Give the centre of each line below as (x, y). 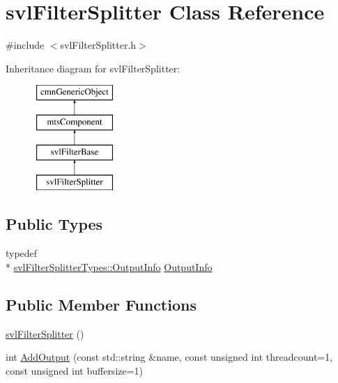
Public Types (54, 224)
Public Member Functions (101, 304)
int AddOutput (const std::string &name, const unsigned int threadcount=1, (169, 357)
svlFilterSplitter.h (98, 45)
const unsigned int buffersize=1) (75, 370)
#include (25, 45)
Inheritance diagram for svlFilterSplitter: (93, 68)
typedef (22, 253)
